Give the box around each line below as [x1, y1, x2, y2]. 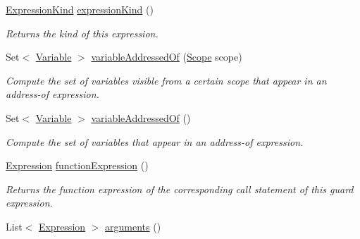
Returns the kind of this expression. [6, 25, 159, 40]
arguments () [105, 219, 161, 233]
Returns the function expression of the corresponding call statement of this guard [6, 181, 354, 196]
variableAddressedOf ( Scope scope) [91, 49, 242, 64]
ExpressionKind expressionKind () [6, 2, 154, 16]
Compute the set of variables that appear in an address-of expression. [6, 134, 304, 149]
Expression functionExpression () [6, 158, 149, 173]
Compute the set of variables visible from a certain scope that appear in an [6, 73, 327, 87]
